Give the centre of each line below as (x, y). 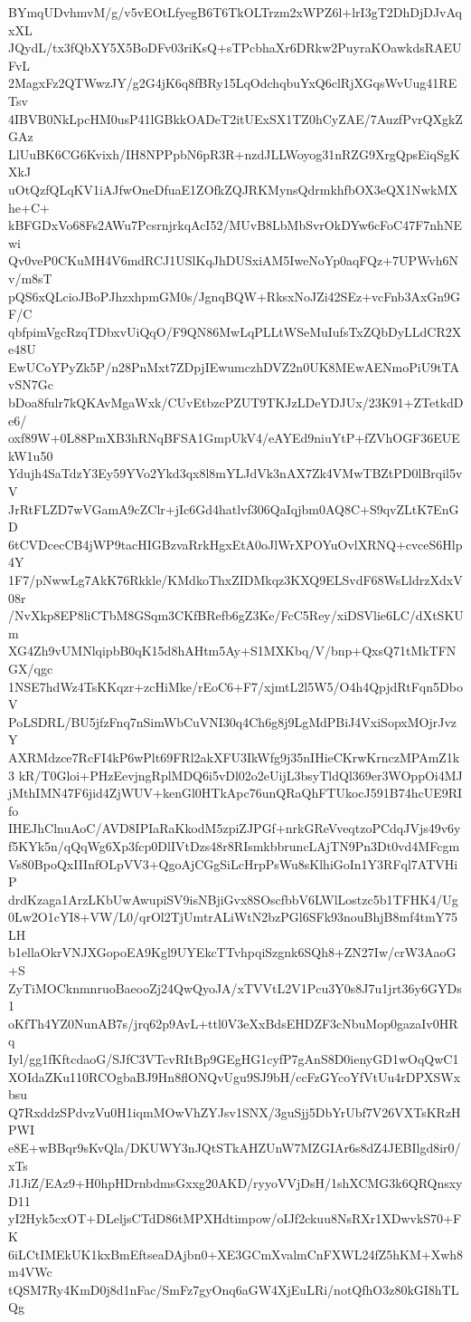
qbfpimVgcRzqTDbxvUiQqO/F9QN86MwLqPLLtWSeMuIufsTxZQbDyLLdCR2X (235, 331)
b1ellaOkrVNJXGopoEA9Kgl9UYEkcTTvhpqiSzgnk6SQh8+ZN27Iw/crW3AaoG (232, 952)
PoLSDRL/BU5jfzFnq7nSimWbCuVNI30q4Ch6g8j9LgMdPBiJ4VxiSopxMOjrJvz (232, 721)
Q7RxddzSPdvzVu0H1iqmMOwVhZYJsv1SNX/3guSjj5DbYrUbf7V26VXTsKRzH (235, 1111)
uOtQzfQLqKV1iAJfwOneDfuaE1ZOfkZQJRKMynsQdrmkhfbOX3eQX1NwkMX (233, 189)
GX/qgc (31, 668)
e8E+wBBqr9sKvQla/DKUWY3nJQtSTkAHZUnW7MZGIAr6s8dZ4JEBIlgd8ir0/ (235, 1147)
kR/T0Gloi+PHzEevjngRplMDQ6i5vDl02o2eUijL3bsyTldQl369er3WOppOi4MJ (240, 775)
